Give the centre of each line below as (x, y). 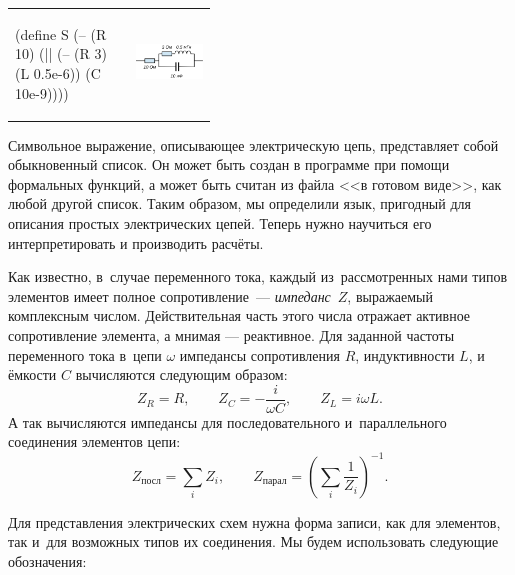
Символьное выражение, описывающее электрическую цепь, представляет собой (253, 144)
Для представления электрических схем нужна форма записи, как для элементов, (254, 521)
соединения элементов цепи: (94, 441)
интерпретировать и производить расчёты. (136, 242)
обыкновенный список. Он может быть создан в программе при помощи (229, 164)
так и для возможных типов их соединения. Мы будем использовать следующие (253, 541)
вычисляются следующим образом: (181, 374)
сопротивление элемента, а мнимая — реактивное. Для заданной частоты (231, 334)
